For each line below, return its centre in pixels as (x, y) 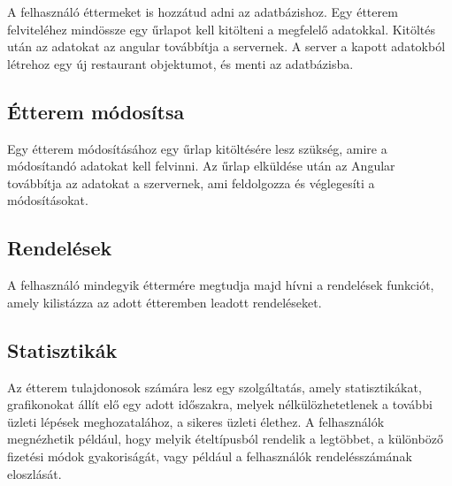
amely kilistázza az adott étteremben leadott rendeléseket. (165, 302)
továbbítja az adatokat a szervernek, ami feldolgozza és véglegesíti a (191, 182)
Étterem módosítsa (96, 111)
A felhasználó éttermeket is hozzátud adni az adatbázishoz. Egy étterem (203, 11)
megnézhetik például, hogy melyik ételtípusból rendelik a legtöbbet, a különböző (225, 439)
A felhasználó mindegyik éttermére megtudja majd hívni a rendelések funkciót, (221, 285)
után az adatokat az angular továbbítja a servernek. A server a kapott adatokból (226, 46)
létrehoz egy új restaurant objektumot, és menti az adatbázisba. (180, 63)
